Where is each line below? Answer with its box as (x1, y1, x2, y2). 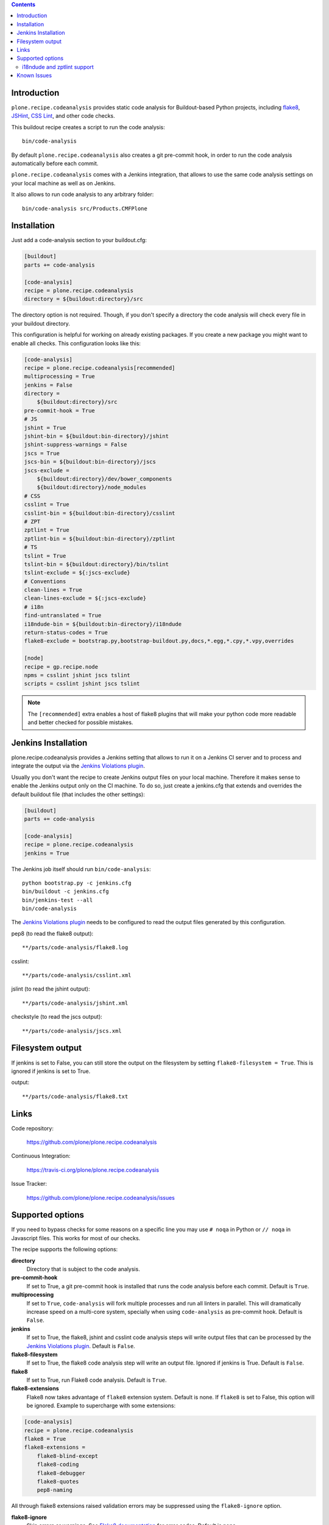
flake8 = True (24, 1435, 66, 1443)
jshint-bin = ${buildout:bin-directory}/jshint (24, 433, 169, 440)
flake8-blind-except (37, 1452, 99, 1459)
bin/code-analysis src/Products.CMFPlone (22, 205, 147, 212)
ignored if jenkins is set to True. (11, 1067, 91, 1075)
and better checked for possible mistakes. (27, 719, 133, 726)
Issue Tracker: (11, 1180, 48, 1188)
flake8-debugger (37, 1469, 85, 1476)
